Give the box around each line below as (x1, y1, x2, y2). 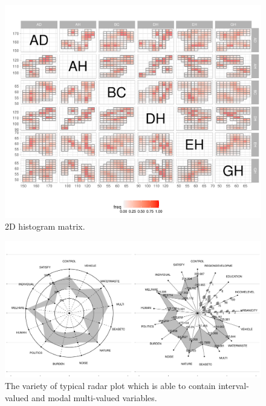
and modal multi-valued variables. (31, 391, 157, 404)
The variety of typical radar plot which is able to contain (5, 379, 216, 392)
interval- (218, 379, 249, 392)
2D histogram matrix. (5, 220, 85, 233)
